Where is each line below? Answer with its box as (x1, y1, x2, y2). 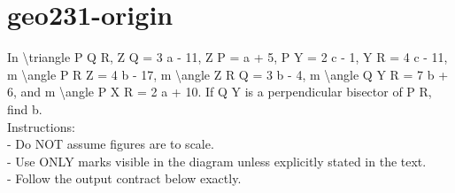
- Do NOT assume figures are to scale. (7, 135, 214, 153)
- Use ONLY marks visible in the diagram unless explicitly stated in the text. (7, 151, 427, 170)
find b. (7, 99, 42, 118)
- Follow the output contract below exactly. (7, 169, 242, 188)
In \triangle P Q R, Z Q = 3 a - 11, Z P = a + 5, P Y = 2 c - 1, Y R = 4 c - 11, (7, 48, 448, 66)
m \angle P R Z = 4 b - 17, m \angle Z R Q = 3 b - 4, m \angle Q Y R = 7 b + (7, 65, 449, 83)
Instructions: (7, 117, 75, 135)
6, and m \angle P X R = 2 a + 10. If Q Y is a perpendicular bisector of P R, (7, 82, 432, 101)
